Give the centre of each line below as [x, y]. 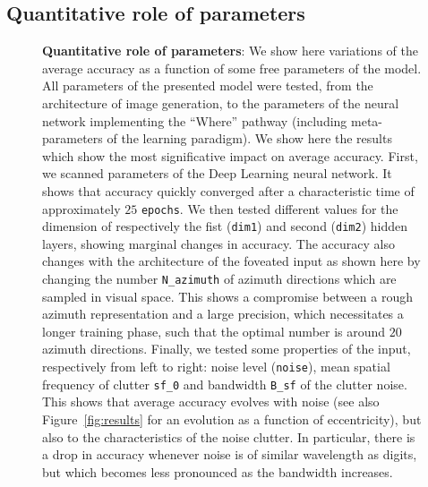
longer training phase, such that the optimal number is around [214, 331]
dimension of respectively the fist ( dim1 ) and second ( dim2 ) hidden [225, 226]
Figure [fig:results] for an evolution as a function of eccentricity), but [232, 419]
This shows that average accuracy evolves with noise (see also [211, 402]
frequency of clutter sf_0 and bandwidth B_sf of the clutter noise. [225, 384]
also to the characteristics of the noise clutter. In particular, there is [229, 436]
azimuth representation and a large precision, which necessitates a [223, 314]
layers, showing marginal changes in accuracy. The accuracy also [218, 243]
